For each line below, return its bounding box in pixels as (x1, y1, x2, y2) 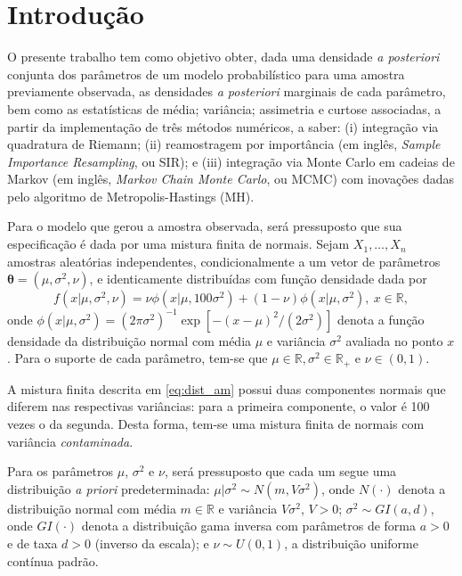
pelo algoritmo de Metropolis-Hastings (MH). (7, 186, 255, 205)
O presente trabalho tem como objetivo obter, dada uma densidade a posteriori (7, 47, 440, 66)
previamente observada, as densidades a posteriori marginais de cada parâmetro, (7, 82, 446, 101)
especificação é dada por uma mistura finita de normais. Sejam (7, 235, 350, 253)
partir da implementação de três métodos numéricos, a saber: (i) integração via (7, 117, 439, 136)
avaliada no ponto (345, 331, 443, 350)
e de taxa (7, 533, 58, 552)
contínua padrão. (7, 551, 99, 570)
